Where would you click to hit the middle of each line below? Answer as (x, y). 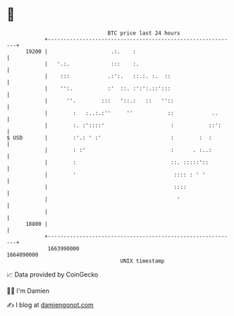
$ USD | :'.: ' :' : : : (109, 138)
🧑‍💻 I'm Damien (28, 291)
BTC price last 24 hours (144, 33)
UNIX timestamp (142, 261)
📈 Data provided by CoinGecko (53, 274)
